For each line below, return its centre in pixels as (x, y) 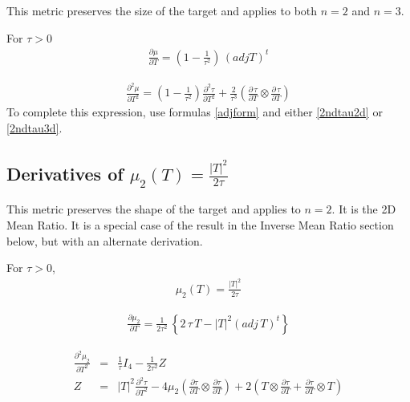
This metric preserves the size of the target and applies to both (162, 10)
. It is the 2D (364, 209)
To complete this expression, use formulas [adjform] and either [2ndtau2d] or (195, 112)
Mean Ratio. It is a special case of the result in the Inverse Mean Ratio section (200, 225)
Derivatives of (65, 173)
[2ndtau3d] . (35, 128)
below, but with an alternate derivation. (105, 240)
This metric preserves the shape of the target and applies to (154, 209)
